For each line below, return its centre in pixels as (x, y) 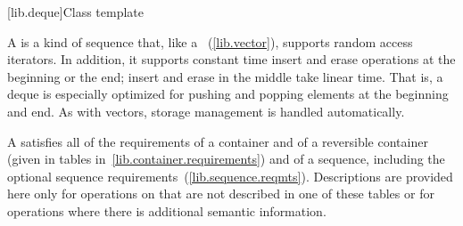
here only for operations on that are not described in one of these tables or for (221, 194)
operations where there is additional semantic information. (167, 210)
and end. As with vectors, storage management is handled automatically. (206, 111)
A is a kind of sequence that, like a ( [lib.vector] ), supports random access (210, 41)
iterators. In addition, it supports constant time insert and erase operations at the (231, 59)
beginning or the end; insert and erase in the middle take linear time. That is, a (225, 76)
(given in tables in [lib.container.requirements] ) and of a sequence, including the (226, 159)
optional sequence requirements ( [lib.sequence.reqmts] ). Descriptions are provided (230, 176)
